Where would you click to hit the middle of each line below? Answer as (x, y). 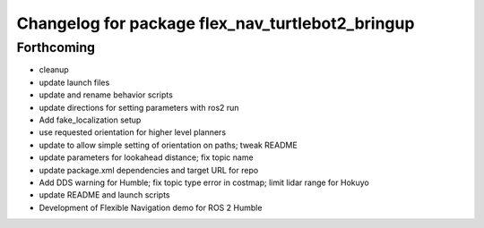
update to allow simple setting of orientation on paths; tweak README (168, 145)
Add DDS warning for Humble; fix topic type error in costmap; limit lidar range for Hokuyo (204, 182)
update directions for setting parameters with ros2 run (139, 107)
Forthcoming (56, 47)
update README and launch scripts (104, 195)
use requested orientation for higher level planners (133, 132)
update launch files (74, 82)
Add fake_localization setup (90, 120)
